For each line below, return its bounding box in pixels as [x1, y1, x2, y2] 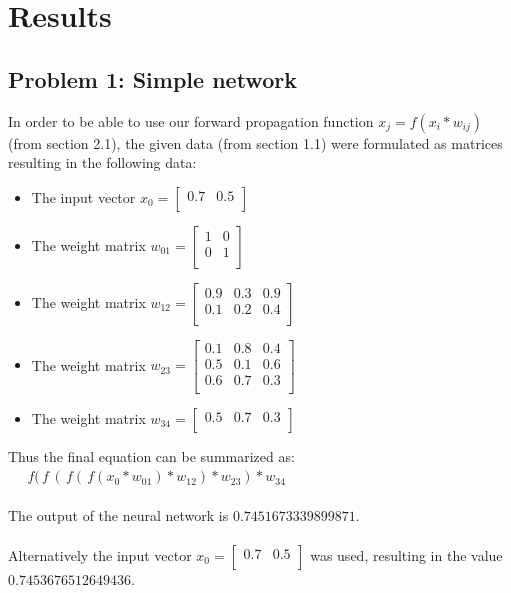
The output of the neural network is [8, 504, 229, 525]
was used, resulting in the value [310, 544, 503, 565]
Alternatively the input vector [8, 544, 192, 565]
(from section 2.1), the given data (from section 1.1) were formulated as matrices [8, 132, 503, 153]
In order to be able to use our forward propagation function [8, 110, 374, 131]
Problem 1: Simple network [8, 63, 297, 94]
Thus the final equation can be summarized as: [8, 445, 295, 466]
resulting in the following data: [8, 152, 197, 173]
